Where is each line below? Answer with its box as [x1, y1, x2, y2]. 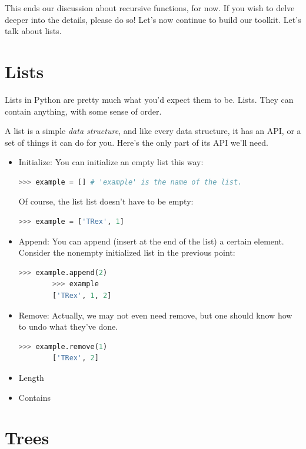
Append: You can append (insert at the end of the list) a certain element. [18, 234, 284, 247]
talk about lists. [5, 25, 62, 37]
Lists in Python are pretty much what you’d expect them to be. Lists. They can [5, 93, 294, 105]
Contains [18, 391, 51, 403]
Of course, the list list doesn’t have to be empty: [18, 195, 194, 207]
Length [18, 371, 44, 383]
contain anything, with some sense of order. [5, 105, 162, 117]
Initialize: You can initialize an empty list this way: [18, 156, 204, 168]
